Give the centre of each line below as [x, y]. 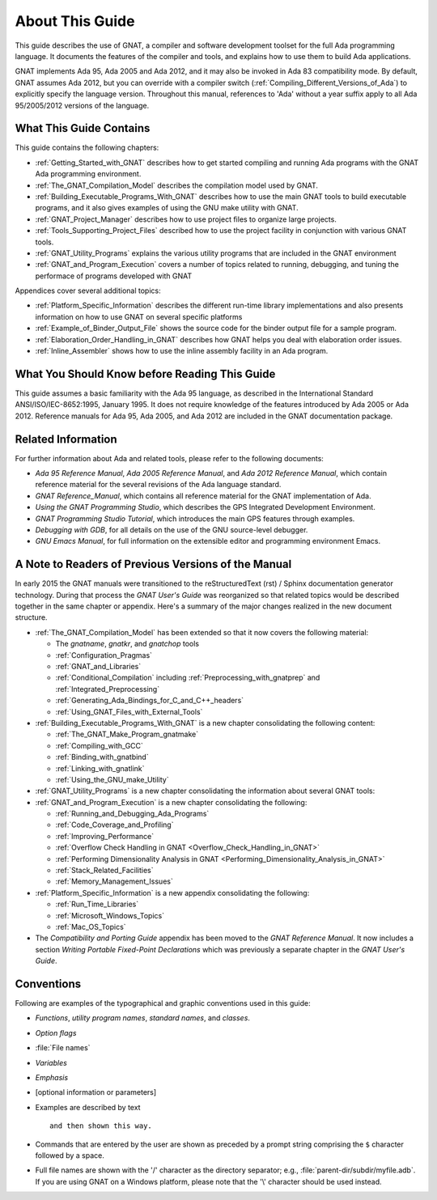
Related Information [66, 439]
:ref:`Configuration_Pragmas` [104, 655]
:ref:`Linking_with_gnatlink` [100, 768]
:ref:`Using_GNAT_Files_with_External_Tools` [129, 711]
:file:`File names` [63, 1048]
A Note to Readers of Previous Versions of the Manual [153, 564]
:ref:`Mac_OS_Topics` [91, 927]
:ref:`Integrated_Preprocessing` [108, 689]
